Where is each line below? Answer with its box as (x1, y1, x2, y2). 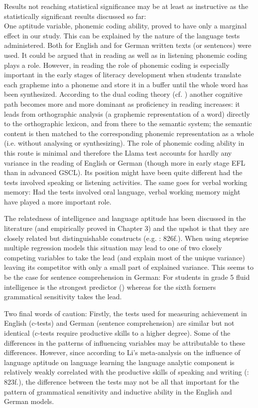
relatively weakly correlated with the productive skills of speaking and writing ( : (4, 367, 249, 377)
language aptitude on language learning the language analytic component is (4, 357, 235, 367)
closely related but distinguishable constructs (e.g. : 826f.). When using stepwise (4, 232, 249, 243)
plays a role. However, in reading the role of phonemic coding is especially (4, 59, 230, 70)
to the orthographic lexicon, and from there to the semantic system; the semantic (4, 118, 252, 129)
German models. (4, 396, 54, 407)
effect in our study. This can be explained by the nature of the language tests (4, 30, 240, 40)
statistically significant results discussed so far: (4, 10, 146, 21)
